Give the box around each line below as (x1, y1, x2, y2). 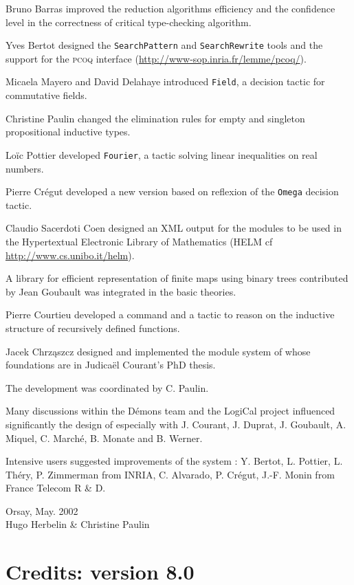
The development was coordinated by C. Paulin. (5, 380, 209, 395)
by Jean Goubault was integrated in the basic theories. (5, 284, 236, 298)
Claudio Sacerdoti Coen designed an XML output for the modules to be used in (5, 221, 342, 235)
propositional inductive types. (5, 124, 131, 139)
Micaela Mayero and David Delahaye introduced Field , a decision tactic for (5, 74, 325, 89)
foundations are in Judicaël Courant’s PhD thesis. (5, 357, 216, 372)
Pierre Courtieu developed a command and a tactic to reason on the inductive (5, 307, 335, 322)
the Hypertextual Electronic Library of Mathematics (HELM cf (5, 234, 273, 248)
